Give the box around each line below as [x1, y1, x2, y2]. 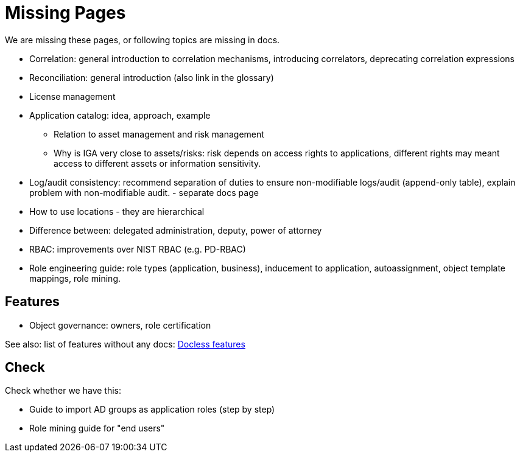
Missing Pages [5, 2, 126, 23]
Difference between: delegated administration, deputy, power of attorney [29, 225, 322, 235]
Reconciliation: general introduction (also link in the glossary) [29, 72, 274, 83]
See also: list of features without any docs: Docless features [5, 338, 245, 349]
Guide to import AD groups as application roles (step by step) [29, 404, 275, 415]
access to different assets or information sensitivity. [54, 158, 261, 169]
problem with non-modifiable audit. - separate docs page [29, 187, 259, 198]
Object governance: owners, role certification [29, 319, 211, 330]
